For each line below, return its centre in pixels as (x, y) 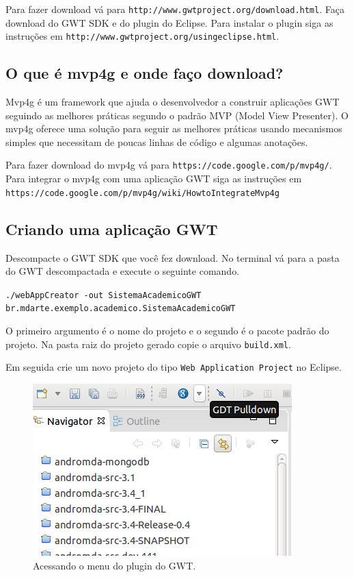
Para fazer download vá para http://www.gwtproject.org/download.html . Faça (175, 9)
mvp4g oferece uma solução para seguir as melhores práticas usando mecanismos (174, 128)
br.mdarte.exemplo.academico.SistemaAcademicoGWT (121, 309)
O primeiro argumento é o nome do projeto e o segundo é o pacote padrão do (167, 331)
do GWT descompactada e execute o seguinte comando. (123, 271)
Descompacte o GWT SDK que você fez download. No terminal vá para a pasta (173, 257)
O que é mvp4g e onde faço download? (145, 73)
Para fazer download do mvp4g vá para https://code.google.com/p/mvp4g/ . (169, 165)
